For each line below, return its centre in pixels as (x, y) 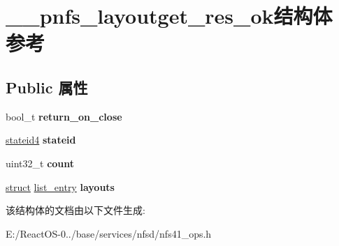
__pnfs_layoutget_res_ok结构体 (169, 16)
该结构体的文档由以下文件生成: (75, 210)
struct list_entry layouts (60, 186)
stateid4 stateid (41, 140)
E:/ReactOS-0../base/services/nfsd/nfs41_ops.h (109, 233)
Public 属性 (47, 87)
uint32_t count (40, 163)
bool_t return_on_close (64, 116)
